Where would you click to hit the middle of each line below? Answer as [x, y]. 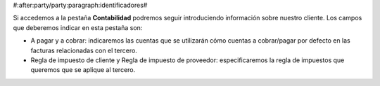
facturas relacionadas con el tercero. [84, 50]
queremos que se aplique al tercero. [83, 70]
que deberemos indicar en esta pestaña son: [78, 27]
